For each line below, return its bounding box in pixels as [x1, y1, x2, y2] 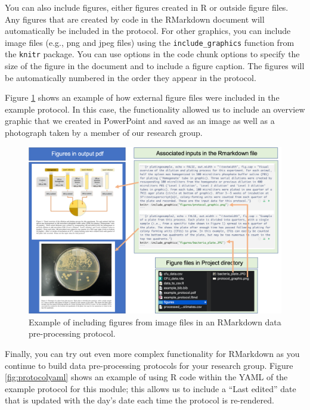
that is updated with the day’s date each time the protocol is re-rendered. [5, 394, 274, 406]
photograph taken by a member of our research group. [5, 126, 203, 139]
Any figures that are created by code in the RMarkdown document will [5, 13, 265, 25]
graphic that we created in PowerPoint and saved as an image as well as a [5, 114, 275, 127]
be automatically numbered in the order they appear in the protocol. [5, 71, 256, 83]
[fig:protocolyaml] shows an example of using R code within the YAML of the [5, 371, 288, 383]
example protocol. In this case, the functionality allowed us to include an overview [5, 102, 305, 115]
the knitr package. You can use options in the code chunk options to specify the [5, 48, 300, 60]
